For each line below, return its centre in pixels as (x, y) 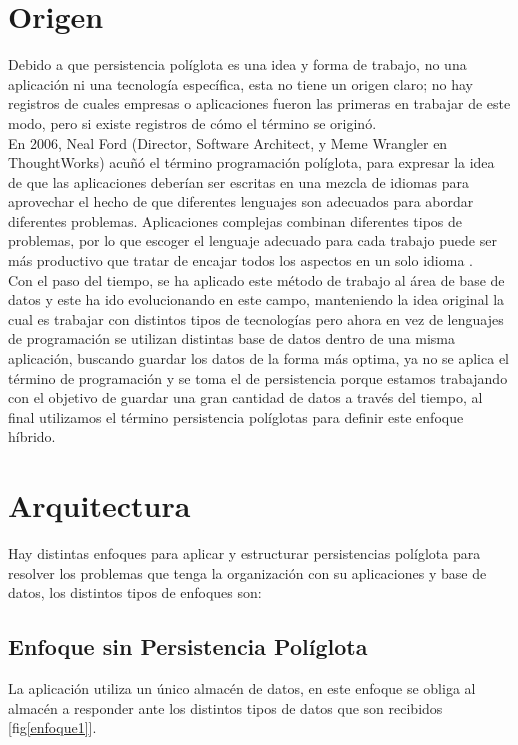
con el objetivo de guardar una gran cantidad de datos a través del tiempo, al (245, 397)
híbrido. (32, 436)
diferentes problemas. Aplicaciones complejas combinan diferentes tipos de (235, 220)
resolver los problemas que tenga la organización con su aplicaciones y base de (247, 572)
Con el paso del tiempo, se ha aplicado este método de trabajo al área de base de (256, 279)
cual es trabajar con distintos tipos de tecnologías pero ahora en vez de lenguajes (256, 318)
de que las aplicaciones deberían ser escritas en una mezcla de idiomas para (239, 181)
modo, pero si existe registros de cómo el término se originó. (192, 122)
